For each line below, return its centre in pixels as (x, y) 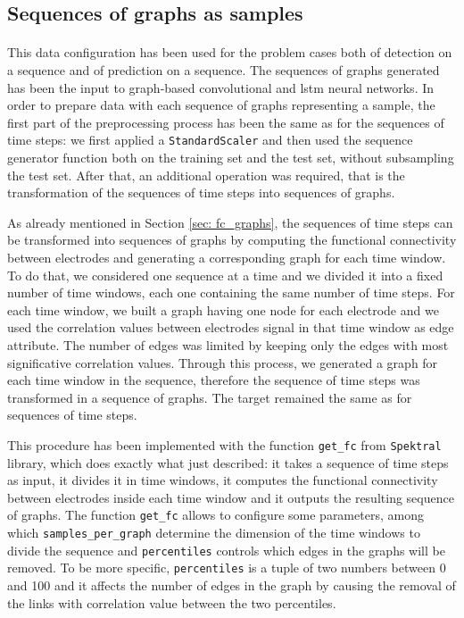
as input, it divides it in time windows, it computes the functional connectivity (223, 480)
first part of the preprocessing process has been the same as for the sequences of (226, 122)
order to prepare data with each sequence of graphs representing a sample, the (221, 105)
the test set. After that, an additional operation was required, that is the (206, 175)
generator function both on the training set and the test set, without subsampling (231, 157)
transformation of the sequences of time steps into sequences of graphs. (201, 192)
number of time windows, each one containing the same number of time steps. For (231, 292)
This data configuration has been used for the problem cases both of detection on (230, 52)
